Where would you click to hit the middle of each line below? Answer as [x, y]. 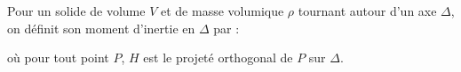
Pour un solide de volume [76, 11]
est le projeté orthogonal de [218, 58]
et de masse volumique [222, 11]
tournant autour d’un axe [367, 11]
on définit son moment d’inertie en [101, 28]
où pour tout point [58, 58]
